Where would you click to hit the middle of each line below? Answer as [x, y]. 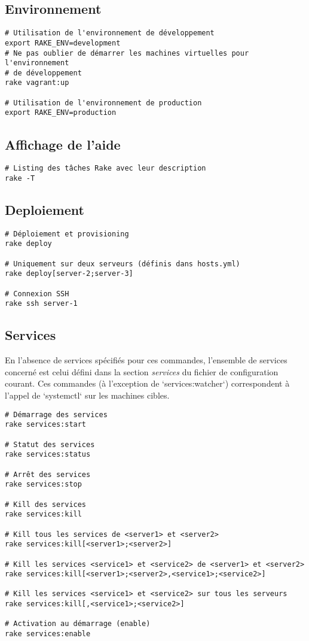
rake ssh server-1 [41, 304]
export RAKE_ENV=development [63, 43]
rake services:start [46, 425]
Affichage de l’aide [63, 144]
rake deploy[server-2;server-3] [69, 274]
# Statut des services [50, 444]
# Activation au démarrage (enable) [78, 624]
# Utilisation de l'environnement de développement [110, 33]
